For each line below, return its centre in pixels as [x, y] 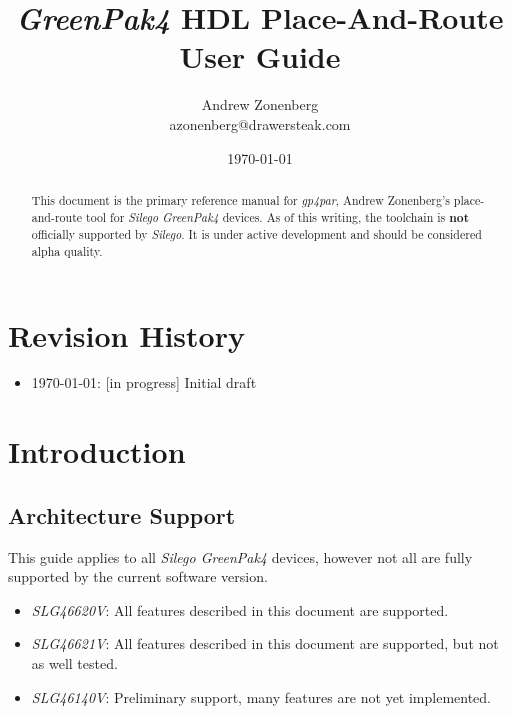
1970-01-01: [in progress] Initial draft [144, 382]
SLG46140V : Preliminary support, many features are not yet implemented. [261, 696]
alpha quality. [67, 250]
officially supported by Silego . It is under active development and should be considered [256, 234]
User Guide [260, 56]
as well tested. [74, 663]
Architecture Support [122, 514]
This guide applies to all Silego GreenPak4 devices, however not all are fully [240, 556]
